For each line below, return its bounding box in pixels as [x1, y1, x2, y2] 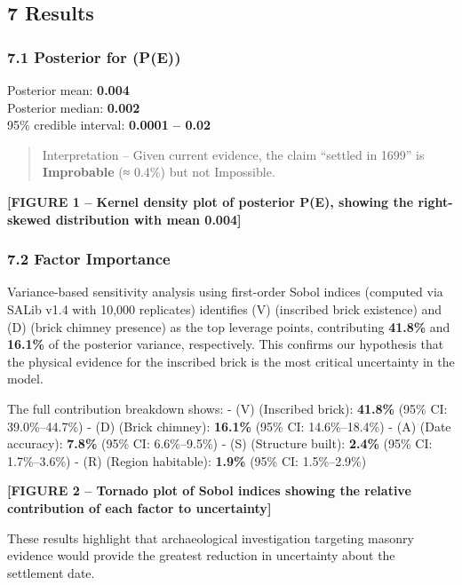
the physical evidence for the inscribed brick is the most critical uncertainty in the [7, 352, 455, 370]
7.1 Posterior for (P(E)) [7, 45, 181, 67]
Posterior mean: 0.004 [7, 81, 130, 99]
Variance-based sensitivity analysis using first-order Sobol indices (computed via [7, 282, 443, 301]
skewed [7, 209, 52, 228]
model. [7, 369, 44, 388]
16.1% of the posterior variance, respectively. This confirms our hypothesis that [7, 335, 444, 353]
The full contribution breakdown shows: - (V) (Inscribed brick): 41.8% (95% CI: [7, 399, 448, 417]
